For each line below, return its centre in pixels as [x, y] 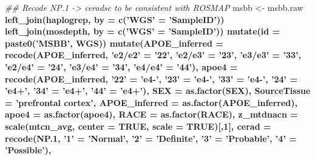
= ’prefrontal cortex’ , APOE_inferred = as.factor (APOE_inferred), [151, 102]
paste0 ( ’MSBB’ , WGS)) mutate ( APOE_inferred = [114, 43]
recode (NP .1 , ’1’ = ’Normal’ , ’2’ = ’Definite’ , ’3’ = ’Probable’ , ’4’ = [151, 138]
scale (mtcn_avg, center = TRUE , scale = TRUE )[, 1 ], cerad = [138, 126]
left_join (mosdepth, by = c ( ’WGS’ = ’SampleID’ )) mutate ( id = [143, 31]
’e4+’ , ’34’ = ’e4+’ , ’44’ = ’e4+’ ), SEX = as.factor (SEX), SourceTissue [158, 91]
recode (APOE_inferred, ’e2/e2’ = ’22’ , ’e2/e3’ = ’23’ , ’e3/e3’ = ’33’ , [153, 55]
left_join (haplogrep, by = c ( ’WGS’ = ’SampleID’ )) [115, 19]
